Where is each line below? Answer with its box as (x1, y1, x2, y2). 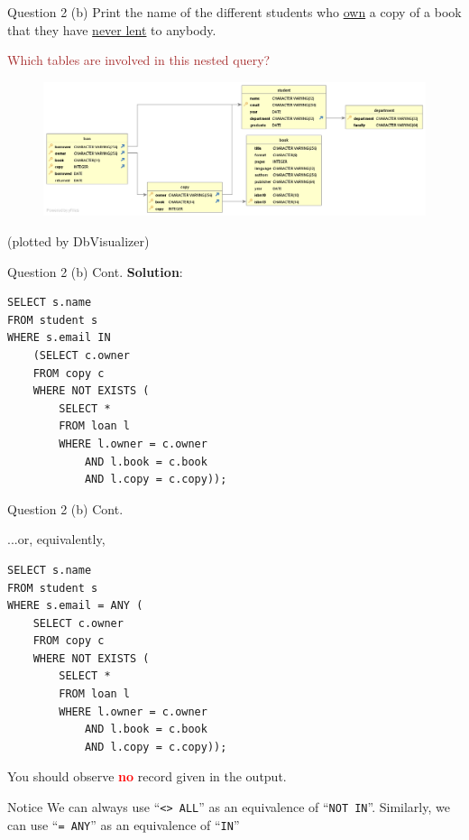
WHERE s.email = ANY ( (7, 599, 143, 613)
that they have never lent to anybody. (7, 20, 216, 39)
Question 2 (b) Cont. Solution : (7, 262, 183, 281)
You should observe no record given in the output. (7, 767, 287, 786)
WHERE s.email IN (7, 331, 111, 345)
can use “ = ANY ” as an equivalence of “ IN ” (7, 815, 240, 834)
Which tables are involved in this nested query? (7, 51, 271, 69)
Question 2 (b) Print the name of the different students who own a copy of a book (7, 3, 462, 21)
